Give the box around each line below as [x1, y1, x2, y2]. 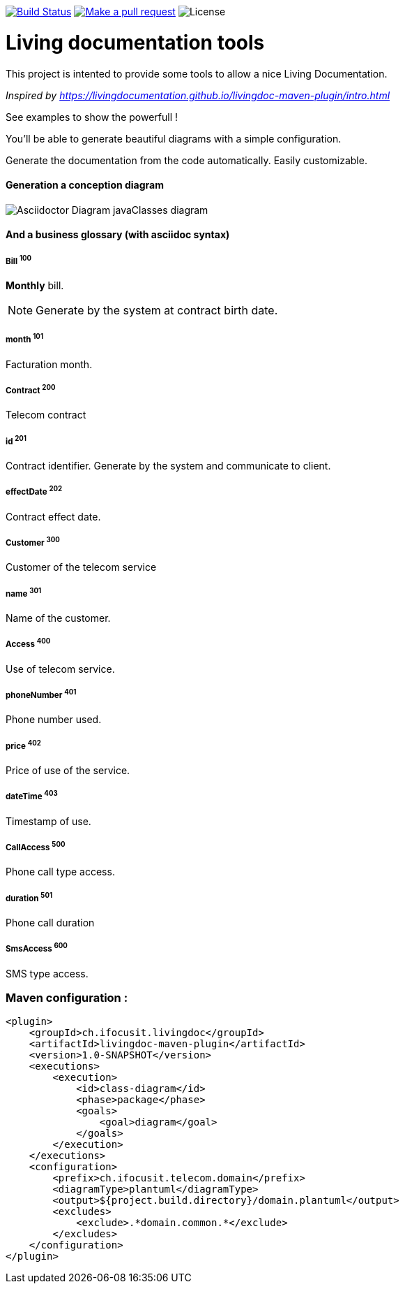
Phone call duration [6, 916, 95, 928]
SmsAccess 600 [6, 942, 68, 954]
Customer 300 [6, 536, 60, 548]
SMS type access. [6, 967, 89, 980]
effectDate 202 [6, 485, 63, 497]
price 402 [6, 738, 41, 751]
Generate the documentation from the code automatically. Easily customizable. [6, 154, 367, 166]
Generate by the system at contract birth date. [36, 303, 278, 317]
